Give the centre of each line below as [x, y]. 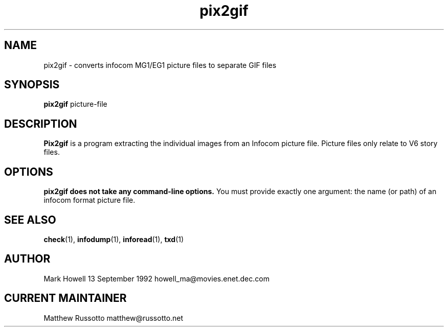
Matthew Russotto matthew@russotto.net [114, 318]
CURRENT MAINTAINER [65, 298]
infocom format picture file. [89, 200]
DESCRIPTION [41, 124]
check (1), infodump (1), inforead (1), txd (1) [114, 239]
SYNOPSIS [32, 85]
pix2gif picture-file [75, 104]
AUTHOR [27, 259]
